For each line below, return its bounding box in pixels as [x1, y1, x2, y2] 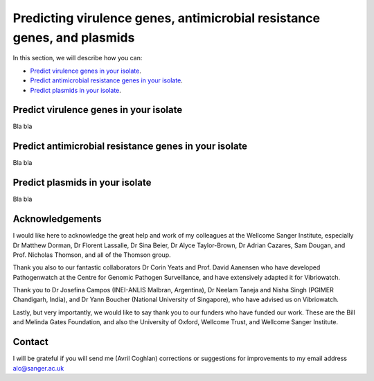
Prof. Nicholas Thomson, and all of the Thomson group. [12, 250, 171, 259]
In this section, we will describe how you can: [12, 54, 143, 62]
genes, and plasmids [12, 30, 135, 45]
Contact [12, 336, 48, 348]
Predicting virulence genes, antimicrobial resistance [12, 10, 321, 26]
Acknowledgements [12, 213, 102, 225]
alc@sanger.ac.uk [12, 364, 64, 372]
